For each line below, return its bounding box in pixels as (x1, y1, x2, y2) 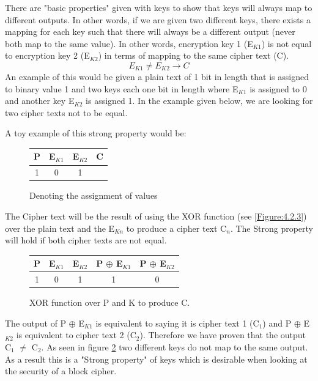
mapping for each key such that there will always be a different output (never (5, 25, 295, 38)
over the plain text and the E (5, 221, 115, 234)
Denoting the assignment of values (29, 189, 158, 202)
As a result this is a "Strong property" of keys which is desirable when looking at (5, 352, 308, 365)
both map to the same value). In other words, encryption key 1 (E (5, 37, 253, 50)
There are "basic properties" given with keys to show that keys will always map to (5, 1, 312, 13)
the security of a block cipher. (5, 364, 117, 377)
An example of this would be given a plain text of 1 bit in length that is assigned (5, 70, 309, 83)
